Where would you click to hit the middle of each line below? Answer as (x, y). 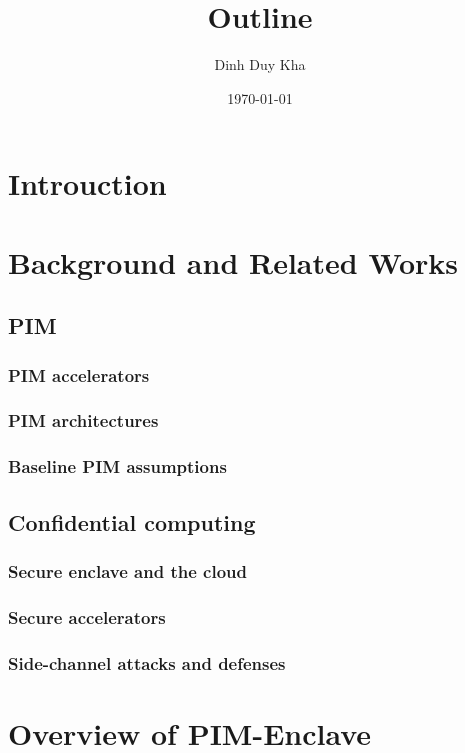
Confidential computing (132, 521)
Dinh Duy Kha (260, 64)
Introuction (87, 183)
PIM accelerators (79, 374)
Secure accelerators (87, 616)
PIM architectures (83, 420)
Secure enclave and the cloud (127, 570)
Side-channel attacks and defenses (147, 662)
